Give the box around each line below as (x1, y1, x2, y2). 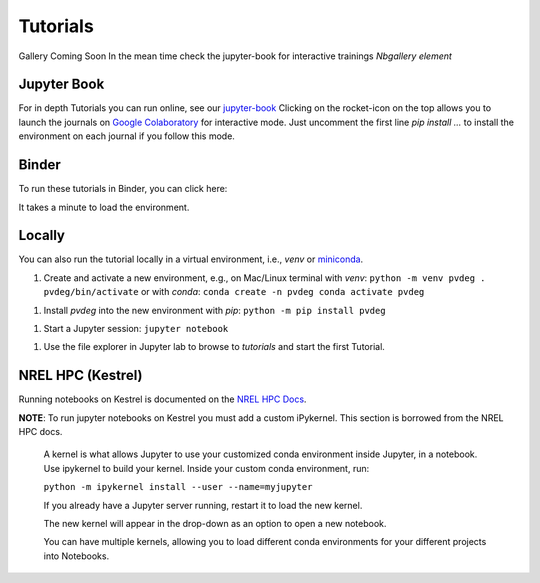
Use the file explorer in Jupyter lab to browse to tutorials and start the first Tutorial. (43, 341, 385, 353)
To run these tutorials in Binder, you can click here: (18, 183, 228, 195)
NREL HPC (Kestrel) (18, 367, 143, 384)
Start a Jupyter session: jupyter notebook (43, 323, 229, 334)
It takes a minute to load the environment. (18, 201, 190, 213)
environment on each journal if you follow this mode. (18, 130, 235, 142)
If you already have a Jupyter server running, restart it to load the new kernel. (43, 499, 363, 511)
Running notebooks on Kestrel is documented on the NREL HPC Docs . (18, 393, 307, 405)
